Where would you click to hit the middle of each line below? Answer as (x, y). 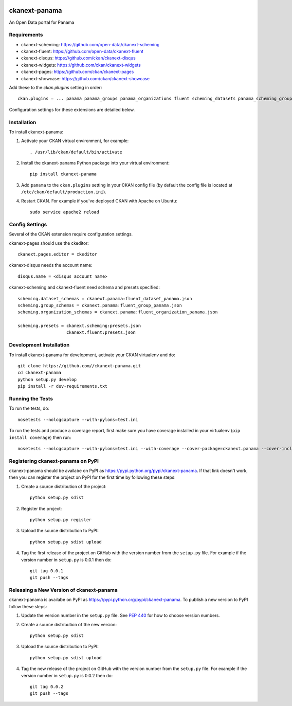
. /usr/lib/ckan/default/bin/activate (76, 152)
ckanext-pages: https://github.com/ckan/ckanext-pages (77, 72)
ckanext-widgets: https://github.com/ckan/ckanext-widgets (81, 65)
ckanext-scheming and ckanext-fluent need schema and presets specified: (84, 288)
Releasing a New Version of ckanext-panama (63, 590)
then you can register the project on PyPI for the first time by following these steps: (92, 477)
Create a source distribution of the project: (64, 486)
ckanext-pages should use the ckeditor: (49, 243)
